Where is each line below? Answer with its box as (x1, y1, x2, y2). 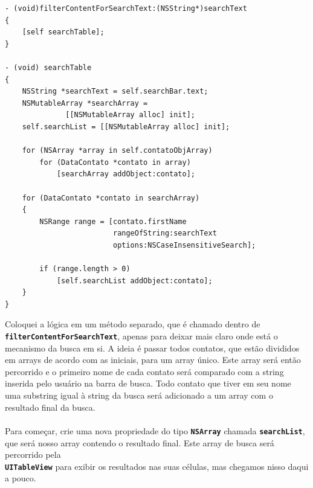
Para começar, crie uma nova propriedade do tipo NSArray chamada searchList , (5, 424, 305, 437)
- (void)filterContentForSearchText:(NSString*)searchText (5, 4, 247, 13)
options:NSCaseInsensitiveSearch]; (112, 240, 256, 249)
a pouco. (5, 472, 36, 484)
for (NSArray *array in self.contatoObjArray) (22, 146, 213, 155)
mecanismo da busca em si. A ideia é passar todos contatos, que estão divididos (5, 341, 300, 354)
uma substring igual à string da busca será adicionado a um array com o (5, 389, 273, 402)
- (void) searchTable (5, 63, 92, 72)
